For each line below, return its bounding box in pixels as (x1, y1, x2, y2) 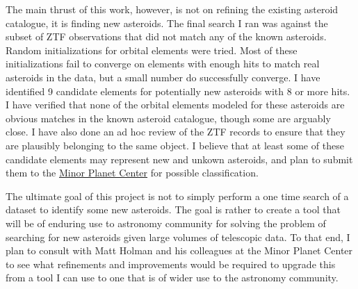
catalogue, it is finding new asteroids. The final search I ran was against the (6, 15, 328, 30)
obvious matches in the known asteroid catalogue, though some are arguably (6, 110, 331, 125)
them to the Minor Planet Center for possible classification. (6, 165, 259, 180)
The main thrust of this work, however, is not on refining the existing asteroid (6, 2, 339, 16)
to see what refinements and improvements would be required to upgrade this (6, 256, 336, 271)
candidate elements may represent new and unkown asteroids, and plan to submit (6, 151, 353, 166)
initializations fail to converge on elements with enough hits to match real (6, 56, 320, 71)
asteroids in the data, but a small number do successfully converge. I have (6, 69, 320, 84)
